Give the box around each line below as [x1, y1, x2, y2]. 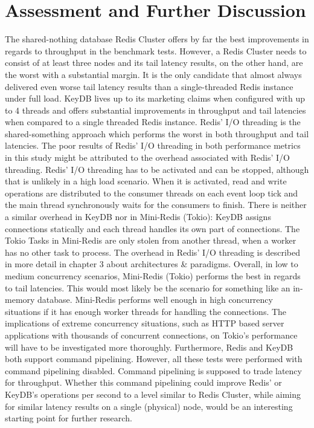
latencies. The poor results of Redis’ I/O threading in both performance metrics [5, 139, 301, 152]
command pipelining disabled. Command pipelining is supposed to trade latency [5, 364, 302, 377]
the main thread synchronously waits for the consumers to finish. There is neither [5, 198, 307, 211]
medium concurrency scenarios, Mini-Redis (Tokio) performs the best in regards [5, 270, 301, 282]
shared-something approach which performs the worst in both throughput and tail [5, 127, 309, 140]
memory [5, 293, 35, 306]
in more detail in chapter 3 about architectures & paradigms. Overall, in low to [5, 258, 298, 270]
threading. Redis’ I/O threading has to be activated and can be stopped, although [5, 163, 309, 175]
